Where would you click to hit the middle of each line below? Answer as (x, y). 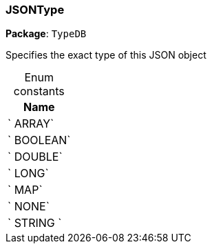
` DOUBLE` (35, 157)
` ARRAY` (31, 124)
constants (39, 91)
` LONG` (28, 173)
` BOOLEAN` (39, 140)
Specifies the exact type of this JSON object (106, 55)
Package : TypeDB (46, 34)
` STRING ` (35, 223)
